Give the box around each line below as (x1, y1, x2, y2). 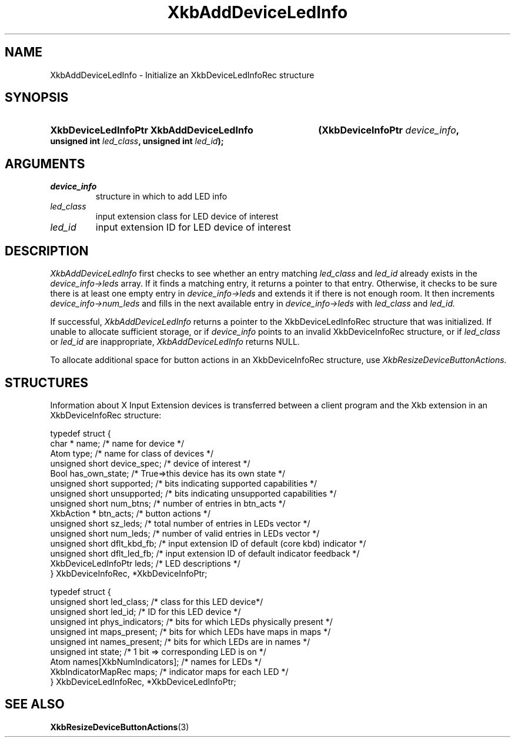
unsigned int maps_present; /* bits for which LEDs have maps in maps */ (50, 626, 331, 637)
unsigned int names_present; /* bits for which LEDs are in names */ (50, 636, 310, 647)
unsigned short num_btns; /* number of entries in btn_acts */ (50, 498, 286, 508)
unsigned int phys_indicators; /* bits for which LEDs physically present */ (50, 616, 333, 627)
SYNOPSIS (5, 90, 69, 105)
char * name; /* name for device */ (50, 438, 185, 448)
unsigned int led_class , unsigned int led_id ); (50, 136, 224, 147)
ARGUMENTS (5, 156, 85, 171)
